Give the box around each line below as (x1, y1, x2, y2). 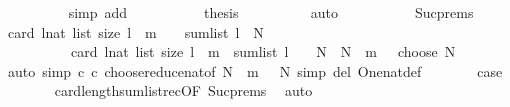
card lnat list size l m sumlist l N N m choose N (70, 41, 456, 62)
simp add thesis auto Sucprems (68, 2, 474, 22)
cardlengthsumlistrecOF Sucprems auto (54, 80, 313, 101)
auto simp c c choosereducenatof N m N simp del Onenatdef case (7, 60, 503, 81)
